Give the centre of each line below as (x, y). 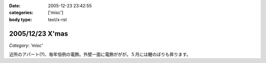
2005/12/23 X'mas (39, 34)
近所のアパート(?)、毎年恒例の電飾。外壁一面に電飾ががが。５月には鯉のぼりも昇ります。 (100, 55)
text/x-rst (57, 19)
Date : (15, 6)
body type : (20, 19)
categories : (21, 13)
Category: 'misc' (26, 45)
